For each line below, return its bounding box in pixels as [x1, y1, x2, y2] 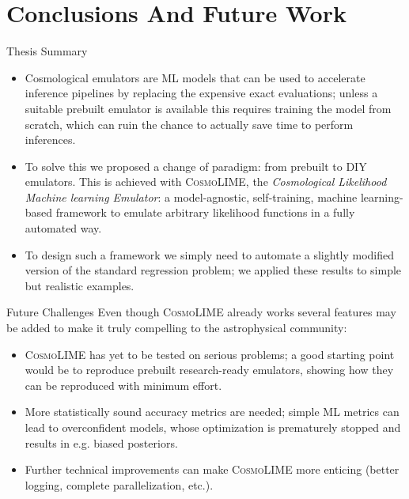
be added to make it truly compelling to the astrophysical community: [6, 319, 347, 336]
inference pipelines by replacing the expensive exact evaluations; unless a [25, 85, 378, 101]
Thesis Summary [6, 43, 88, 59]
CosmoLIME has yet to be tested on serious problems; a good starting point [25, 346, 395, 362]
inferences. [25, 131, 76, 148]
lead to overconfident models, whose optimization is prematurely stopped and [25, 419, 401, 435]
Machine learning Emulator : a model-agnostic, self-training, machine [25, 188, 358, 205]
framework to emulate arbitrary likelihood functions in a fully [55, 204, 355, 221]
